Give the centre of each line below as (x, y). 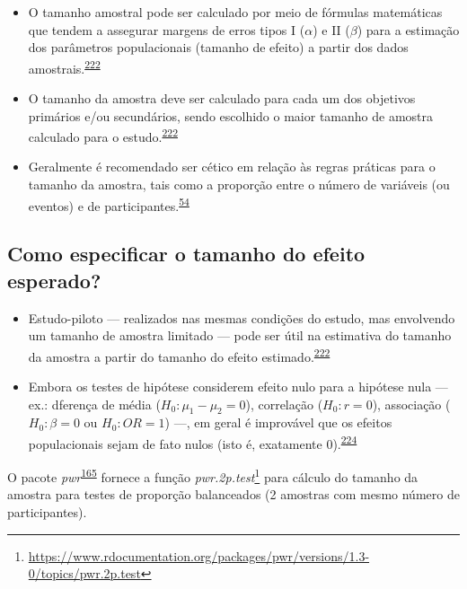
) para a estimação (408, 29)
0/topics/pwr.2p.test (84, 573)
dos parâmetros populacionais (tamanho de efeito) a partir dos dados (218, 47)
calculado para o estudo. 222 (103, 135)
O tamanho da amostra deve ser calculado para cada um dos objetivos (222, 98)
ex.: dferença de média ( (94, 404)
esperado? (54, 280)
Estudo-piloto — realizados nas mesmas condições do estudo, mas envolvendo (242, 317)
